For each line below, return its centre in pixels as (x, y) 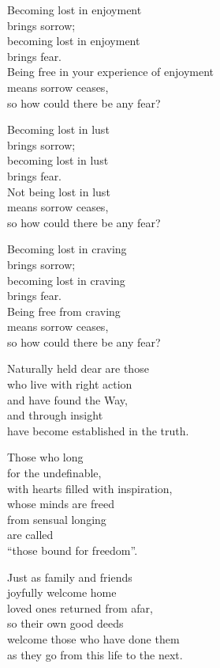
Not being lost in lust (59, 191)
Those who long (45, 457)
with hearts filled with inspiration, (90, 488)
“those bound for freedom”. (73, 550)
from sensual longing (57, 519)
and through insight (55, 415)
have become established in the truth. (98, 430)
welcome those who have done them (93, 638)
